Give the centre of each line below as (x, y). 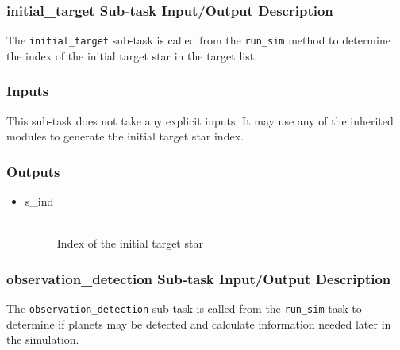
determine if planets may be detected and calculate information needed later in (199, 323)
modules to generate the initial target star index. (125, 136)
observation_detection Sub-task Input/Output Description (199, 278)
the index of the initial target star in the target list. (132, 55)
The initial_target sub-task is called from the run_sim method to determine (198, 40)
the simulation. (43, 339)
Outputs (33, 171)
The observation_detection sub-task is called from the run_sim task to (184, 308)
